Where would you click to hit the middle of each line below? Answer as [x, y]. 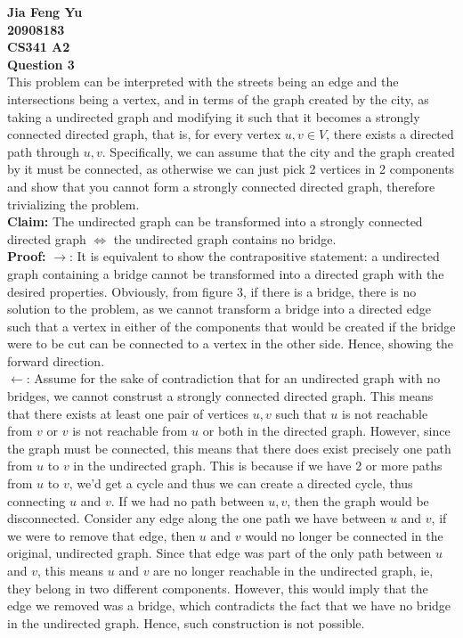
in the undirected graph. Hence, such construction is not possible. [186, 622]
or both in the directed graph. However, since [326, 431]
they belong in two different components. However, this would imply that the [218, 588]
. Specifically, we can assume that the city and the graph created [278, 151]
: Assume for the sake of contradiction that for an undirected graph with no [233, 378]
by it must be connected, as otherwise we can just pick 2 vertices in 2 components [231, 169]
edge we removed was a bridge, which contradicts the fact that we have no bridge [229, 605]
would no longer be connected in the [344, 535]
